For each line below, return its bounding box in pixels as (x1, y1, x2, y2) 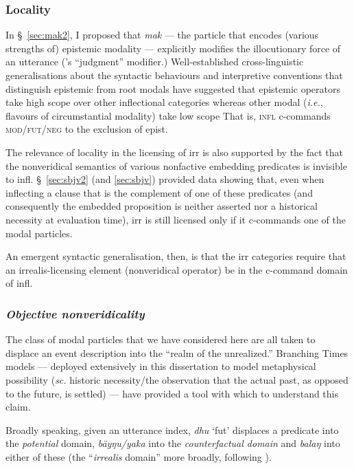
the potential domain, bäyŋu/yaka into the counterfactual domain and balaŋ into (5, 436, 340, 450)
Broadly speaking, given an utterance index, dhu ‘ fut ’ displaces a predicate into (5, 422, 339, 437)
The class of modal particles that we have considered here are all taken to (5, 332, 316, 347)
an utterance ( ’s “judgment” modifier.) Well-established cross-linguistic (5, 54, 304, 69)
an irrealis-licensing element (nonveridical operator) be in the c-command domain (5, 262, 348, 276)
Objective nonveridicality (5, 305, 145, 322)
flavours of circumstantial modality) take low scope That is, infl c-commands (5, 108, 331, 122)
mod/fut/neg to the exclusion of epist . (5, 122, 168, 136)
